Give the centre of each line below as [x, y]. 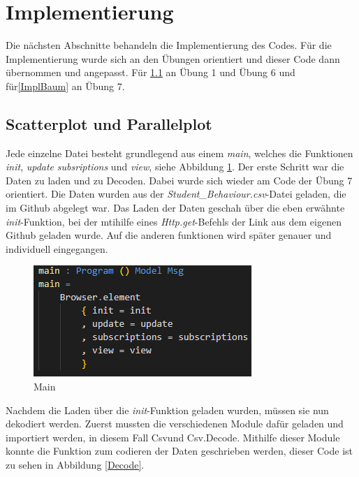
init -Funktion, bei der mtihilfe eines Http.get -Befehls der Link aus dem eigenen [174, 221]
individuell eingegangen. [57, 248]
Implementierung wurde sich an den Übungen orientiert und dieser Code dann [173, 58]
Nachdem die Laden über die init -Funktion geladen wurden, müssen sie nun [167, 410]
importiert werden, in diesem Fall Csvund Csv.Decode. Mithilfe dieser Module [173, 437]
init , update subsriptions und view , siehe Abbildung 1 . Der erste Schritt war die [175, 167]
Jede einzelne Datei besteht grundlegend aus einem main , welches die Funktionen [179, 153]
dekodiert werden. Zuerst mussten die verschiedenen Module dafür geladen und [175, 424]
